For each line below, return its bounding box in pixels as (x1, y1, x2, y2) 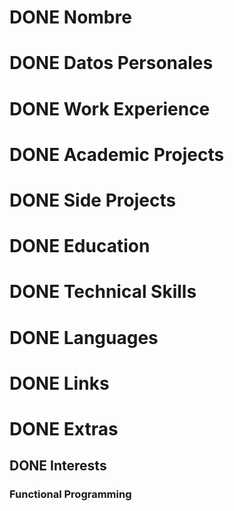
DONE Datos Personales (9, 52, 214, 75)
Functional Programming (9, 487, 132, 501)
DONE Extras (9, 417, 119, 440)
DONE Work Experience (9, 97, 211, 120)
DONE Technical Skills (9, 281, 197, 303)
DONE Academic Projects (9, 143, 225, 166)
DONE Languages (9, 326, 159, 349)
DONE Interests (9, 457, 107, 475)
